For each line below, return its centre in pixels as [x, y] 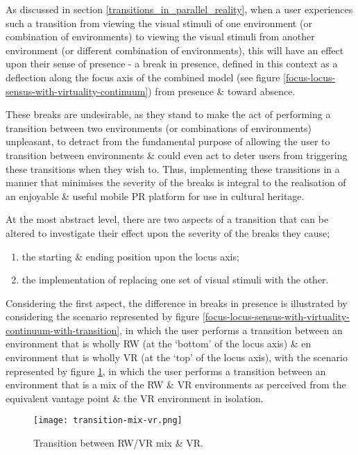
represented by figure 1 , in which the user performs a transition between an [166, 371]
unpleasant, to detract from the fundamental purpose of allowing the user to [168, 141]
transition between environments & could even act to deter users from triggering [177, 155]
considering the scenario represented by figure [103, 316]
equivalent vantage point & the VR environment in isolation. [135, 398]
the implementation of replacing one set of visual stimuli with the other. [175, 280]
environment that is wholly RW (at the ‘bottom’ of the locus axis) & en [159, 344]
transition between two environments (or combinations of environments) [159, 127]
